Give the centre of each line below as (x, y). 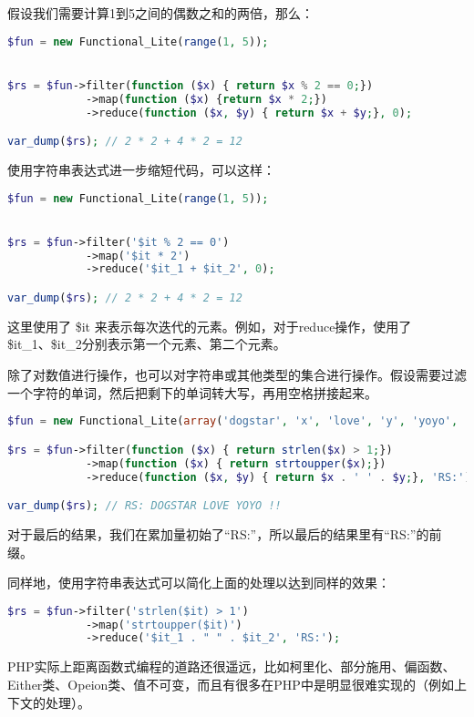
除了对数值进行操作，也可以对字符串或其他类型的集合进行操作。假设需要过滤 (237, 375)
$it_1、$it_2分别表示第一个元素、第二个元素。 (147, 344)
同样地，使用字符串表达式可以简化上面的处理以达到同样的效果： (199, 583)
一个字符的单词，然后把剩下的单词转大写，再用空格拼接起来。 (192, 392)
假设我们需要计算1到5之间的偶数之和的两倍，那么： (160, 13)
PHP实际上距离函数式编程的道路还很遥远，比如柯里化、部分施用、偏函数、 (232, 666)
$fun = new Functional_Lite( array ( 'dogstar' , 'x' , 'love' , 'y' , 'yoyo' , (233, 421)
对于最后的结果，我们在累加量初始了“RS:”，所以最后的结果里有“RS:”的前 (225, 533)
